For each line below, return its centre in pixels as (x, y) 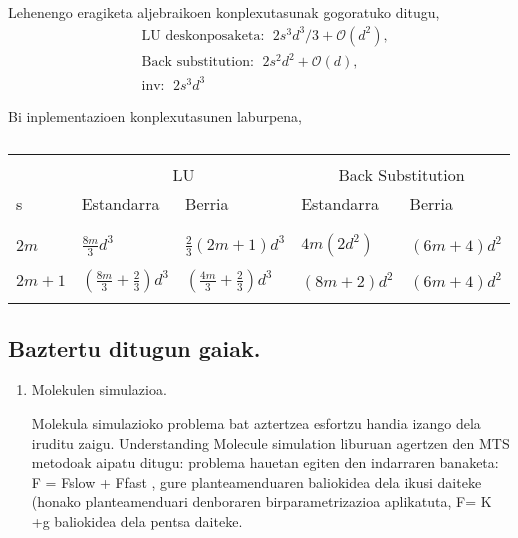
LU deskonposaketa (201, 35)
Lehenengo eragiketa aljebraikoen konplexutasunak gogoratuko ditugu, (224, 12)
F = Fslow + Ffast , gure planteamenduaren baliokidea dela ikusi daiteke (256, 481)
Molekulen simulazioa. (99, 389)
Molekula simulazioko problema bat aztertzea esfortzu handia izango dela (256, 423)
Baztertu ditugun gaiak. (134, 347)
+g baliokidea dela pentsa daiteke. (137, 521)
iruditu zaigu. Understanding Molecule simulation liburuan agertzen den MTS (270, 442)
